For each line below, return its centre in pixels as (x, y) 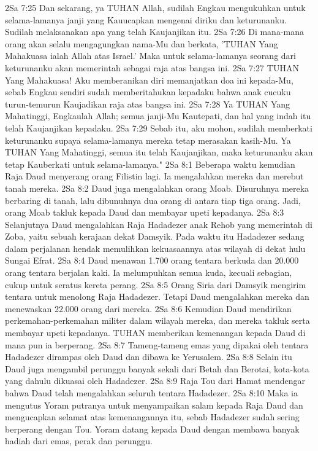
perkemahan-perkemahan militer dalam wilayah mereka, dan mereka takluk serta (157, 320)
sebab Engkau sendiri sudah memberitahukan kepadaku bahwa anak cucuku (148, 92)
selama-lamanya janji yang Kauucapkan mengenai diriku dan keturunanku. (146, 19)
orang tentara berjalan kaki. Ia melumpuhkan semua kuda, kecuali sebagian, (149, 273)
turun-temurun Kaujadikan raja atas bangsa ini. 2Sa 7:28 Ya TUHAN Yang (148, 104)
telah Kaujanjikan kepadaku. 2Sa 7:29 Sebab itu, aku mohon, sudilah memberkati (159, 127)
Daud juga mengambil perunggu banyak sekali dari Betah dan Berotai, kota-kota (157, 368)
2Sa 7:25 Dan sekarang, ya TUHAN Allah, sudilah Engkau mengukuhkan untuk (155, 7)
